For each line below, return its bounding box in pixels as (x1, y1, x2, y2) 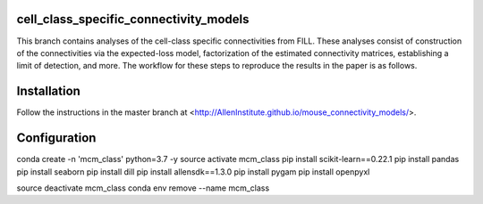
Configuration (16, 130, 97, 146)
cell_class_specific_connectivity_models (16, 12, 250, 27)
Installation (16, 84, 80, 99)
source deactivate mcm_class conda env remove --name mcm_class (16, 183, 270, 193)
